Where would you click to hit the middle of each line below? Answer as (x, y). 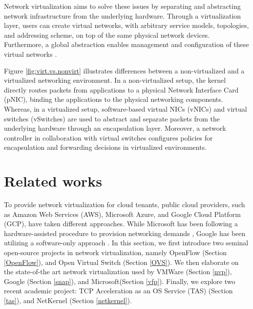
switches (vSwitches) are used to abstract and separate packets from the (112, 118)
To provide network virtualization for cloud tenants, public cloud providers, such (125, 204)
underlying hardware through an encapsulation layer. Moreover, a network (115, 128)
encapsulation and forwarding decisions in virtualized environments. (105, 147)
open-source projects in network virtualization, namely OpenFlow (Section (115, 252)
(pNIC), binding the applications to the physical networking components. (114, 99)
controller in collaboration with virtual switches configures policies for (108, 137)
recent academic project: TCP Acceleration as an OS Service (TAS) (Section (118, 291)
